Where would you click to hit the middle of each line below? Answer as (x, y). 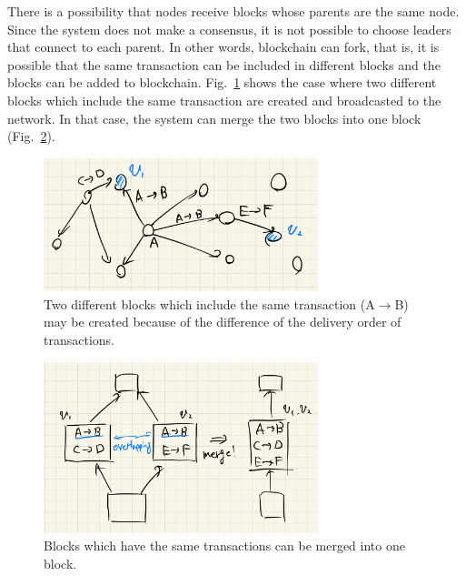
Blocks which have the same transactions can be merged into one (224, 546)
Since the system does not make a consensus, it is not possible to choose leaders (229, 29)
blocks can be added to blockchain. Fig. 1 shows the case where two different (222, 82)
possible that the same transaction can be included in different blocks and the (224, 64)
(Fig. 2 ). (31, 136)
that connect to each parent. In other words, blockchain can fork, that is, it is (223, 47)
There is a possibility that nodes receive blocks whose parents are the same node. (233, 11)
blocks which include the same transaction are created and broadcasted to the (224, 100)
